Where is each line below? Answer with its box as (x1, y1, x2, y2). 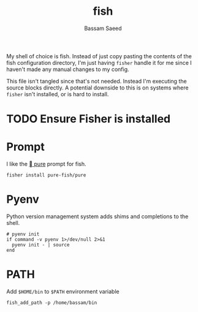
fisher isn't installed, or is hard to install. (6, 90, 109, 97)
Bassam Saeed (84, 25, 122, 32)
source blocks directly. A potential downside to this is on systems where (6, 84, 189, 91)
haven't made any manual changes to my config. (6, 66, 130, 73)
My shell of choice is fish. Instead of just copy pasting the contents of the (6, 52, 192, 59)
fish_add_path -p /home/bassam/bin (6, 299, 97, 306)
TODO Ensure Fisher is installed (6, 112, 170, 126)
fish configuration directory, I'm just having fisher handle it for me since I (6, 59, 192, 66)
